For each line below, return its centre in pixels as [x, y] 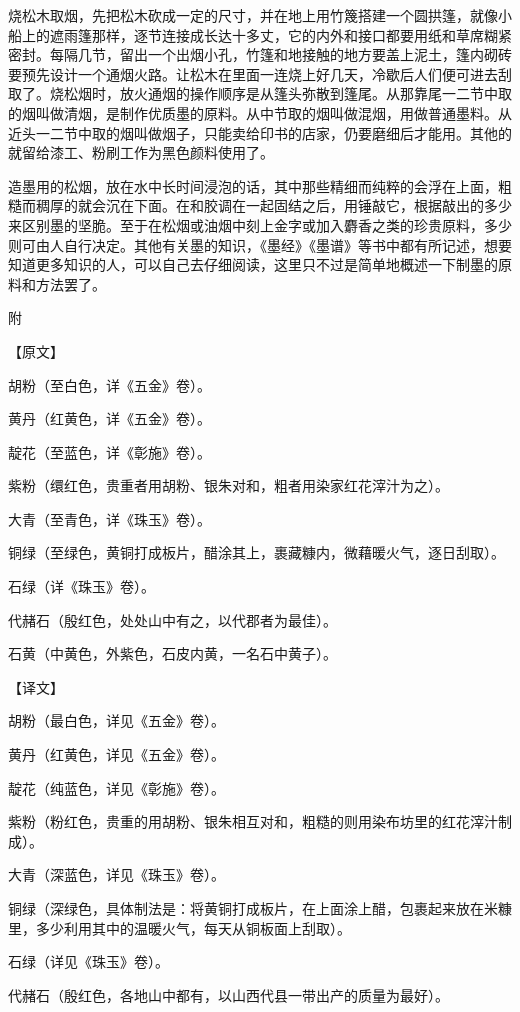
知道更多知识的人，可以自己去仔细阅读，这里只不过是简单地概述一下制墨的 [253, 264]
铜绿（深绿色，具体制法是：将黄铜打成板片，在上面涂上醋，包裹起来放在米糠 [260, 908]
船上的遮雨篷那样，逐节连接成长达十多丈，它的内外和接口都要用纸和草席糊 [253, 34]
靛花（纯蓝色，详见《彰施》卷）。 [116, 787]
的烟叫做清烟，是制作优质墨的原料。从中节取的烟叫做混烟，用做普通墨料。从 [260, 112]
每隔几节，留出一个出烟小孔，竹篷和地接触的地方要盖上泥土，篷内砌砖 [280, 54]
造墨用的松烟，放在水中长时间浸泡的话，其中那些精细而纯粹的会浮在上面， [253, 185]
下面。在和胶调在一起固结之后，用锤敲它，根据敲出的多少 [322, 205]
